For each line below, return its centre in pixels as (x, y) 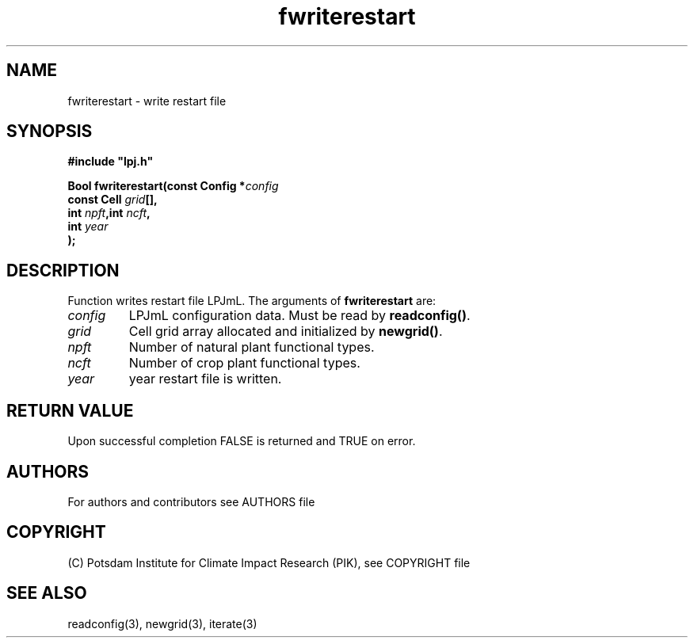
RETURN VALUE (70, 410)
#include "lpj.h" (111, 162)
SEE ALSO (47, 593)
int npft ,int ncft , (109, 213)
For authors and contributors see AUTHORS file (191, 501)
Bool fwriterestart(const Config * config (173, 186)
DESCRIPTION (63, 270)
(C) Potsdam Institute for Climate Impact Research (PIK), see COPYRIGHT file (269, 562)
